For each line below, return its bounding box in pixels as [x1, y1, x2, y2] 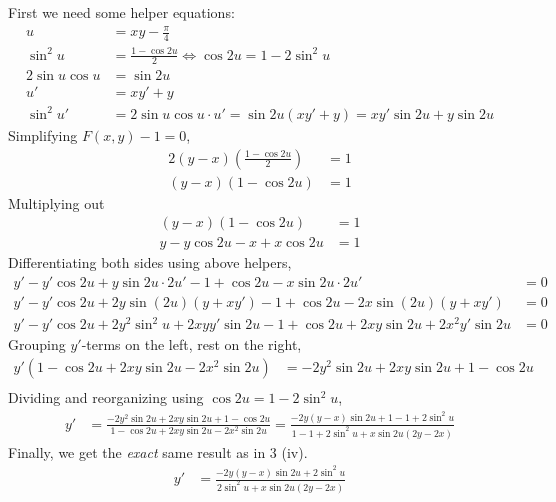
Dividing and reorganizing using [8, 387, 204, 408]
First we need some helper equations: [8, 2, 235, 22]
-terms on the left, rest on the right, [81, 334, 302, 355]
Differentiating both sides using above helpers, [8, 252, 292, 273]
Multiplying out [8, 192, 105, 213]
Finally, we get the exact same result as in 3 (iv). [8, 441, 308, 462]
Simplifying [8, 124, 78, 145]
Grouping [8, 334, 66, 355]
